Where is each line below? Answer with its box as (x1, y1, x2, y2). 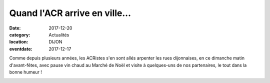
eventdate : (9, 45, 32, 52)
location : (9, 39, 28, 45)
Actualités (48, 31, 69, 37)
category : (9, 31, 30, 37)
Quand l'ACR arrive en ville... (9, 7, 131, 18)
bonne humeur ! (9, 69, 42, 75)
